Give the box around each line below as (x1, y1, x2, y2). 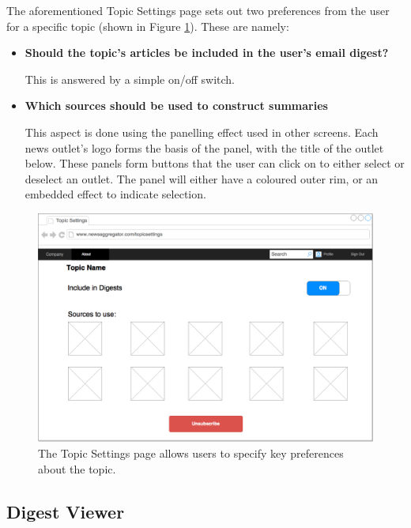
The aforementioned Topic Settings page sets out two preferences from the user (6, 2, 390, 18)
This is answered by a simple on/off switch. (25, 70, 236, 87)
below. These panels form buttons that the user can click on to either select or (25, 155, 405, 172)
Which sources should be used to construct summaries (25, 97, 328, 114)
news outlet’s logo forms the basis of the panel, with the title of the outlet (25, 139, 384, 156)
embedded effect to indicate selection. (25, 186, 206, 202)
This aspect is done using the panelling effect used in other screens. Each (25, 123, 379, 140)
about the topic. (38, 460, 116, 477)
